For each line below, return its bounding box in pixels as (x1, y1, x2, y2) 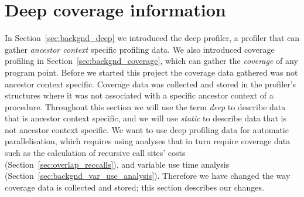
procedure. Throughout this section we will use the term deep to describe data (5, 100, 286, 113)
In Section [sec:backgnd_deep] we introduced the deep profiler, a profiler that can (5, 32, 300, 44)
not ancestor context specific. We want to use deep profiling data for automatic (5, 123, 289, 135)
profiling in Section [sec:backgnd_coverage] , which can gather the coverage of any (5, 55, 298, 67)
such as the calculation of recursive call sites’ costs (5, 147, 186, 159)
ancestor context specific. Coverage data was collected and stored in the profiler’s (5, 77, 296, 90)
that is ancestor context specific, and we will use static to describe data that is (5, 112, 287, 124)
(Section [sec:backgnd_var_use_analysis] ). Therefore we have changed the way (5, 169, 291, 182)
